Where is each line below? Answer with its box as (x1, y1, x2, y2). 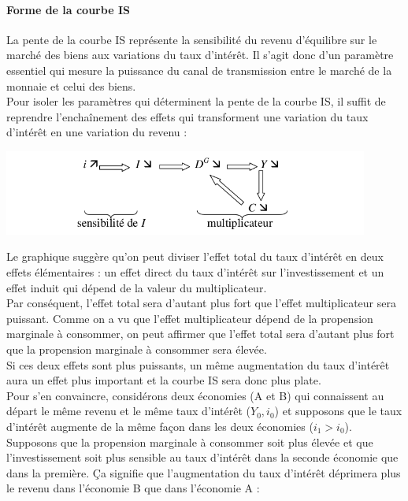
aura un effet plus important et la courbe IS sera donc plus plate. (6, 372, 321, 388)
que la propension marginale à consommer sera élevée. (6, 340, 267, 357)
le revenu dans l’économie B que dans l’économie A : (6, 480, 260, 496)
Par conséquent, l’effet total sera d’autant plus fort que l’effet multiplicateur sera (6, 295, 396, 311)
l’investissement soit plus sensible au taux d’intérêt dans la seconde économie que (6, 449, 399, 466)
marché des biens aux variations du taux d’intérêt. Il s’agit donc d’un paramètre (6, 46, 394, 63)
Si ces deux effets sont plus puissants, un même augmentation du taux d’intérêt (6, 356, 390, 373)
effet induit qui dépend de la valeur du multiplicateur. (6, 279, 267, 295)
